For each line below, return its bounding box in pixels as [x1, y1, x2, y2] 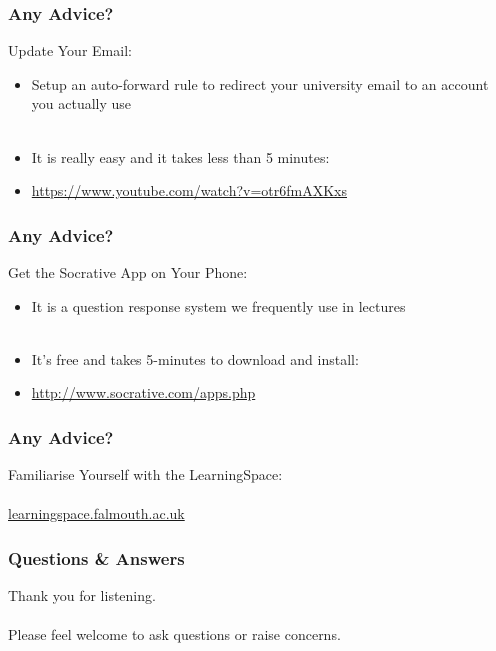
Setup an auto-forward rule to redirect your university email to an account [31, 73, 489, 94]
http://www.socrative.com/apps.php [31, 382, 256, 403]
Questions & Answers [8, 545, 185, 570]
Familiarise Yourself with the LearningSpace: [8, 464, 283, 485]
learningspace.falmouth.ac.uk [8, 503, 185, 524]
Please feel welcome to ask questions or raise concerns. [8, 624, 341, 645]
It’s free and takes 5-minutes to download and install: [31, 348, 359, 369]
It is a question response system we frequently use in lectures [31, 295, 406, 316]
